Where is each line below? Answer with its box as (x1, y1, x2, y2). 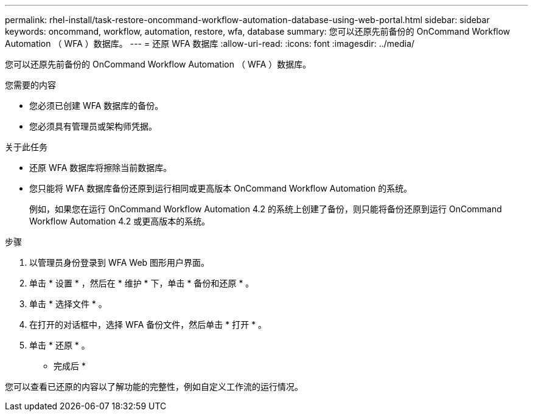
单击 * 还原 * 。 (29, 340, 90, 350)
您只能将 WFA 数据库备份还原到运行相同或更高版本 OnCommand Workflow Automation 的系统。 (29, 183, 413, 193)
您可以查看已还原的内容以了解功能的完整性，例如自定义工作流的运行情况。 (5, 381, 303, 392)
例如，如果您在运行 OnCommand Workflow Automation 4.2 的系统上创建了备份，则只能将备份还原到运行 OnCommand (29, 204, 502, 214)
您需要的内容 (5, 80, 56, 90)
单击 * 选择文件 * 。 (29, 299, 107, 309)
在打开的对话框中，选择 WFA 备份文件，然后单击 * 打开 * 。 (29, 319, 267, 330)
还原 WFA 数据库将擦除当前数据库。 (29, 162, 172, 173)
